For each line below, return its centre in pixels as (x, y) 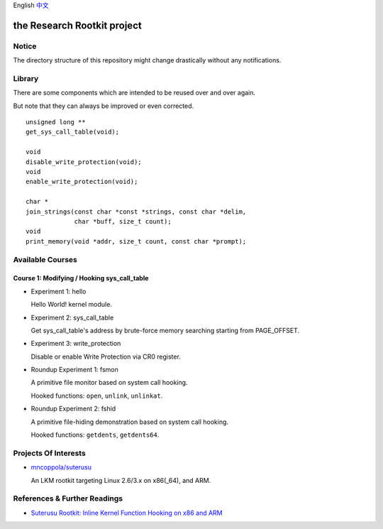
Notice (25, 46)
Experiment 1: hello (59, 291)
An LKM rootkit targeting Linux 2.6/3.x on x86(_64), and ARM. (121, 480)
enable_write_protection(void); (82, 182)
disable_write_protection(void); (84, 162)
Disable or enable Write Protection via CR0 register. (106, 356)
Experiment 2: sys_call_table (72, 317)
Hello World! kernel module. (72, 305)
